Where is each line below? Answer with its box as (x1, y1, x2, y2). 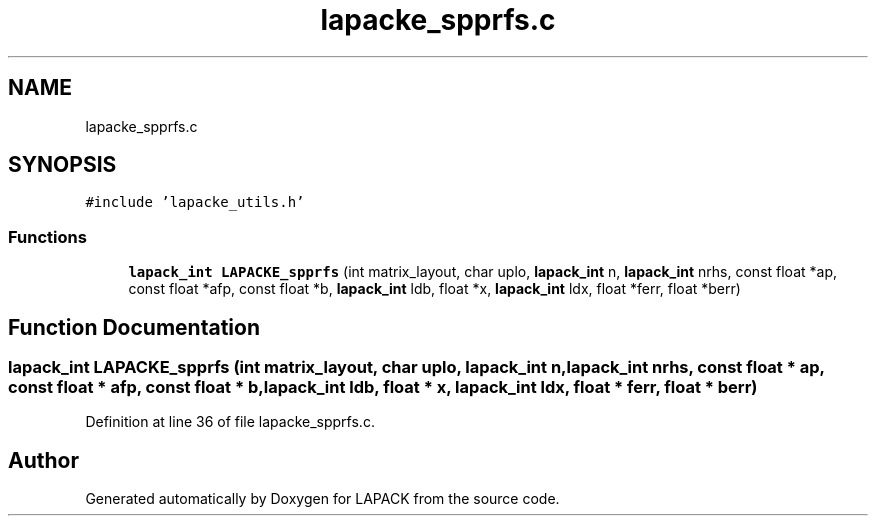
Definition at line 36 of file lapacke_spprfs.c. (85, 413, 375, 431)
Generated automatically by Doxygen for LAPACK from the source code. (85, 490, 560, 508)
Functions (8, 226, 87, 247)
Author (8, 447, 79, 473)
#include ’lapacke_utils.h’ (85, 194, 305, 211)
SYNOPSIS (8, 152, 117, 178)
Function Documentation (8, 314, 260, 340)
